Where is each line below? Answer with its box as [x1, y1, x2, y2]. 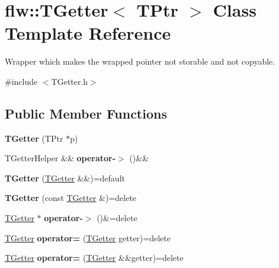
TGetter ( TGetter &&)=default [5, 171, 125, 184]
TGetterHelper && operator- [5, 152, 116, 164]
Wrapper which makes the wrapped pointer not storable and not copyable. [5, 55, 275, 68]
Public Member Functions [5, 104, 167, 122]
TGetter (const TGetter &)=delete [5, 192, 137, 204]
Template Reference [5, 21, 171, 45]
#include [5, 75, 38, 87]
